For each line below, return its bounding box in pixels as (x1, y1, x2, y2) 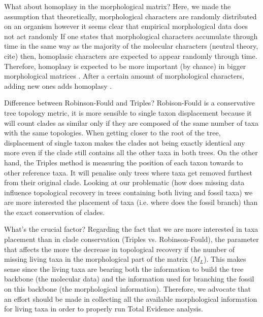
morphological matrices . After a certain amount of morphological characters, (4, 71, 244, 81)
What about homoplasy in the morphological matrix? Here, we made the (4, 1, 231, 11)
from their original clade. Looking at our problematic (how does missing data (4, 177, 245, 188)
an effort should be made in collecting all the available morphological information (4, 293, 257, 304)
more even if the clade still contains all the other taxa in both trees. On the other (4, 147, 258, 158)
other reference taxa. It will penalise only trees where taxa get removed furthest (4, 167, 252, 178)
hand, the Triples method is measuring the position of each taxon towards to (4, 157, 243, 167)
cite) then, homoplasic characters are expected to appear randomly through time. (4, 50, 257, 61)
